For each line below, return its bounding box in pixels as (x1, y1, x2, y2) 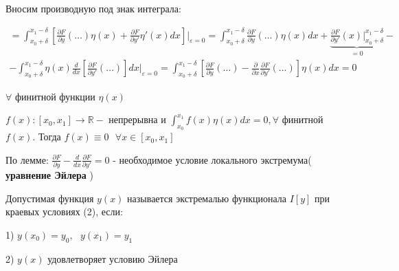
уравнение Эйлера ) (5, 168, 93, 182)
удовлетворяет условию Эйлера (47, 251, 178, 265)
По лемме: (5, 152, 49, 166)
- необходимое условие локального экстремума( (113, 152, 312, 166)
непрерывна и (109, 112, 166, 127)
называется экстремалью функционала (127, 191, 286, 205)
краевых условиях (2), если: (5, 204, 123, 219)
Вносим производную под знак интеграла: (5, 1, 181, 15)
